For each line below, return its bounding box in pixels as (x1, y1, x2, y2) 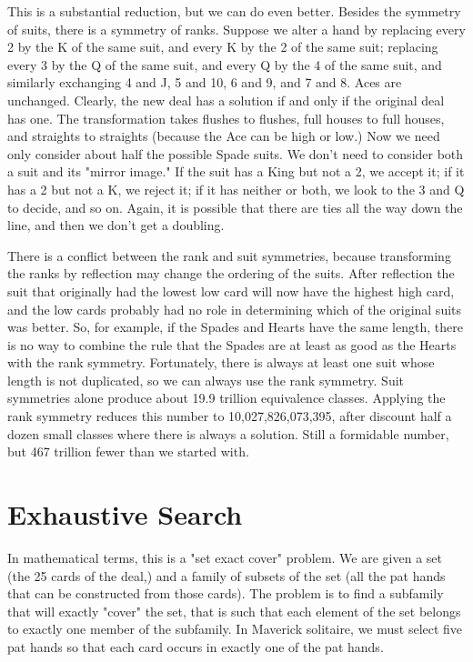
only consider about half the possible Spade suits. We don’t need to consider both (7, 144, 464, 163)
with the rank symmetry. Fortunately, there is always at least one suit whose (7, 353, 435, 372)
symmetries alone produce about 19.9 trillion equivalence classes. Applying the (7, 388, 446, 407)
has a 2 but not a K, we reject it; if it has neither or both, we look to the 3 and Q (7, 179, 465, 198)
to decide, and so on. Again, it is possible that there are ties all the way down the (7, 197, 463, 216)
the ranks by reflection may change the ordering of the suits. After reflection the (7, 264, 455, 283)
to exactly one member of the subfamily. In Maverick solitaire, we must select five (7, 619, 463, 638)
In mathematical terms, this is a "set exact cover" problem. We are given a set (7, 547, 442, 567)
